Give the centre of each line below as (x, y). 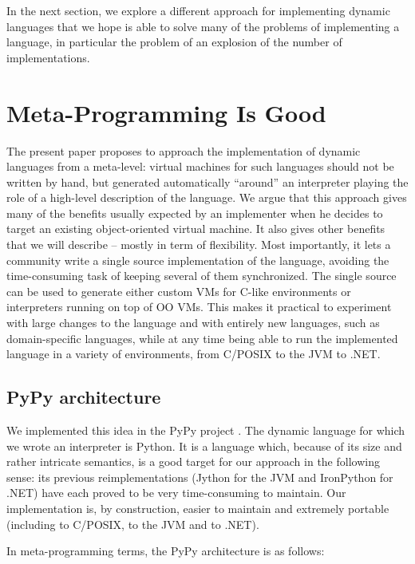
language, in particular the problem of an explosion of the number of (174, 42)
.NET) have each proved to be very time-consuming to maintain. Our (176, 493)
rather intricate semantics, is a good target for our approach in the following (193, 461)
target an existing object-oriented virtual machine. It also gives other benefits (196, 229)
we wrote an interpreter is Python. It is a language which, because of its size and (204, 446)
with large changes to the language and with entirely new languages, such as (193, 323)
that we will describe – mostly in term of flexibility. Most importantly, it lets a (199, 245)
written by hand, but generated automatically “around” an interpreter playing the (207, 181)
